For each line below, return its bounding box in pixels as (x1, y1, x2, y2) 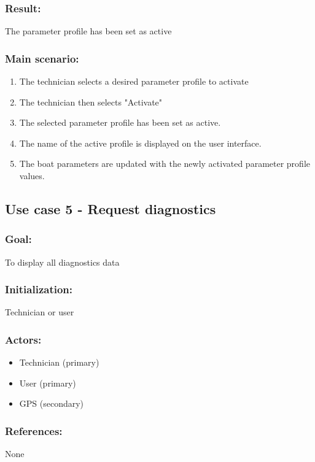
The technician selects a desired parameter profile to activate (19, 75, 249, 88)
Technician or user (5, 306, 74, 318)
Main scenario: (5, 50, 79, 66)
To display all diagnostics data (5, 255, 120, 268)
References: (5, 423, 63, 438)
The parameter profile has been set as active (5, 25, 172, 37)
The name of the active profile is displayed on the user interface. (19, 136, 262, 149)
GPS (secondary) (19, 397, 84, 410)
